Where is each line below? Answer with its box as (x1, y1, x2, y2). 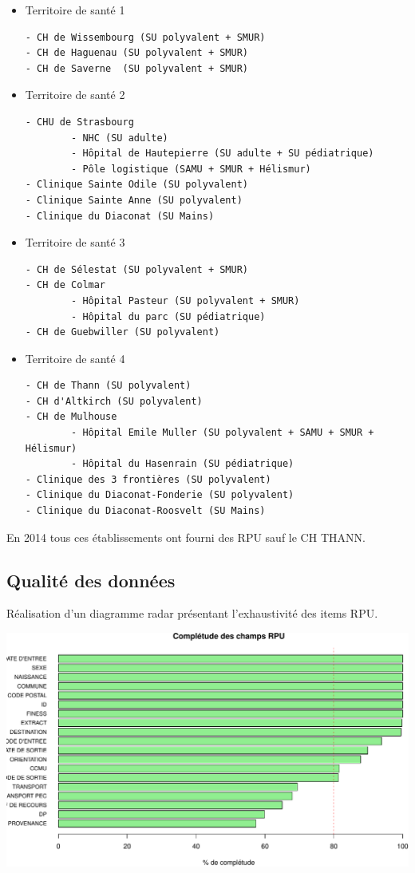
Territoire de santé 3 (25, 234, 125, 251)
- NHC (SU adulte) (71, 132, 168, 144)
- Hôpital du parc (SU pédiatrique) (71, 310, 266, 322)
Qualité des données (6, 567, 176, 592)
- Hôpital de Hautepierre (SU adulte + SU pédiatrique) (71, 148, 374, 160)
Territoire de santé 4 (25, 350, 125, 366)
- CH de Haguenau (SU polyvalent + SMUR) (25, 47, 248, 59)
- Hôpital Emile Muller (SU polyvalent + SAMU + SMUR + (71, 427, 374, 439)
